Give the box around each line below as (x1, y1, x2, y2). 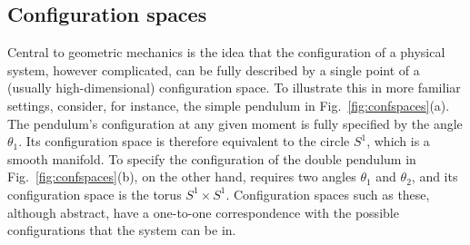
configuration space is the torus (7, 184, 182, 203)
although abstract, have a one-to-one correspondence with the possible (7, 202, 399, 221)
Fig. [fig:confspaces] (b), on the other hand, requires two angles (7, 167, 356, 186)
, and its (411, 167, 458, 186)
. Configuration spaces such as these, (225, 184, 430, 203)
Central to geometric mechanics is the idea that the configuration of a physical (7, 43, 445, 62)
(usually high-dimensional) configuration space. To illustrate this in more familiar (7, 78, 461, 97)
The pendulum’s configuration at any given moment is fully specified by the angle (7, 113, 463, 132)
